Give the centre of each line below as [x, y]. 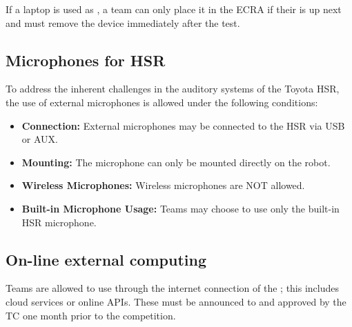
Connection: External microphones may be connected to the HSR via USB [183, 125]
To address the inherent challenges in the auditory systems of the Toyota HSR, [173, 89]
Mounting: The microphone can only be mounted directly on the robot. [176, 162]
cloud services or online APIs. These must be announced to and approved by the [176, 301]
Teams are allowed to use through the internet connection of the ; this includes [173, 288]
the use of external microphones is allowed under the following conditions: [162, 102]
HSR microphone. [59, 222]
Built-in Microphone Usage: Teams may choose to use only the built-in [180, 208]
